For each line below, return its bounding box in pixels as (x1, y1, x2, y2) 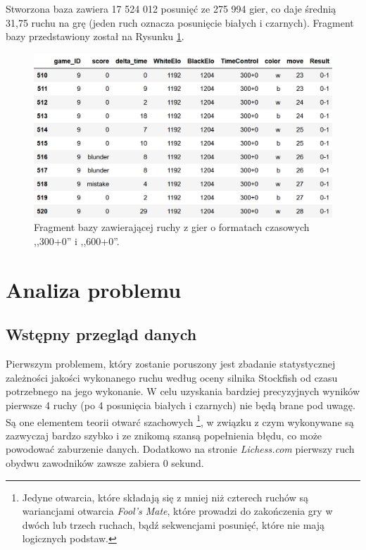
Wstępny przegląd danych (6, 323, 197, 345)
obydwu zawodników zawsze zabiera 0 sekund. (6, 456, 204, 470)
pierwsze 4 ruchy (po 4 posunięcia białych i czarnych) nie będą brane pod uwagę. (6, 398, 355, 413)
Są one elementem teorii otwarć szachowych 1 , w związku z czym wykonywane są (6, 412, 354, 429)
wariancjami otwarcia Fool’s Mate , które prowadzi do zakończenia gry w (22, 504, 333, 518)
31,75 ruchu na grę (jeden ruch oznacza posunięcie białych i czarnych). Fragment (6, 15, 354, 30)
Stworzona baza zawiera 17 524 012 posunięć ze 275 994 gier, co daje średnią (6, 1, 336, 15)
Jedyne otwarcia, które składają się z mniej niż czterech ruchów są (22, 489, 308, 504)
